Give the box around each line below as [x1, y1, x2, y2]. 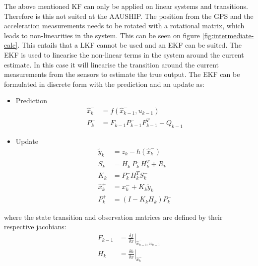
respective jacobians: [4, 221, 66, 232]
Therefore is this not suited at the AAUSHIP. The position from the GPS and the [4, 10, 254, 21]
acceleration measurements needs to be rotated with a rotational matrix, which [4, 20, 245, 31]
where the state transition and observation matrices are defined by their [4, 211, 223, 222]
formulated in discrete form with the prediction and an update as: [4, 78, 205, 89]
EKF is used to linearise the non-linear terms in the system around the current [4, 49, 244, 60]
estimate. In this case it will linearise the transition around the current [4, 59, 219, 69]
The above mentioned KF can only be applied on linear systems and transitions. [4, 1, 248, 11]
